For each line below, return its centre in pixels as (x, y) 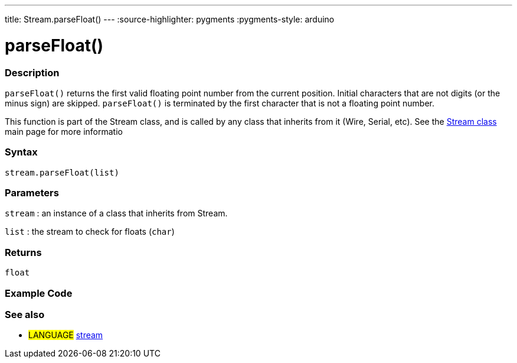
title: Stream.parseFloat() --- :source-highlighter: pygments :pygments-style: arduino (170, 19)
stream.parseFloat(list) (62, 172)
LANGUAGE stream (66, 335)
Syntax (21, 152)
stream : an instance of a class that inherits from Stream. (116, 213)
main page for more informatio (64, 131)
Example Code (39, 293)
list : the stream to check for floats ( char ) (90, 232)
